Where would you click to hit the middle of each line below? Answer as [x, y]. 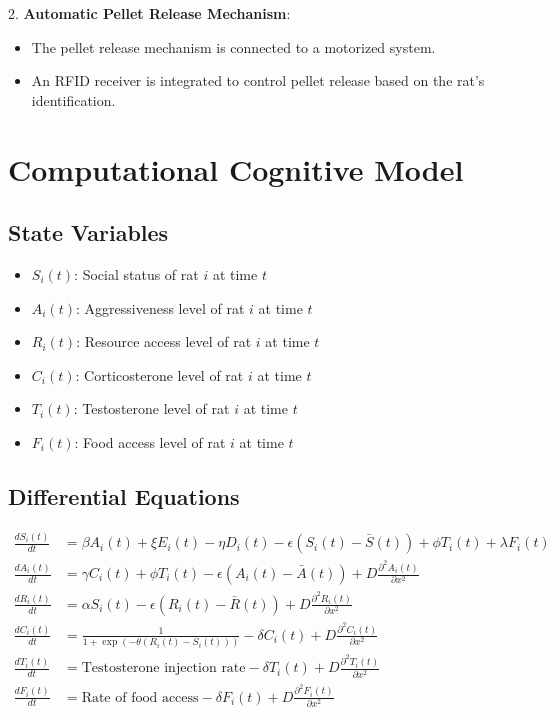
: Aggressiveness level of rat [160, 307]
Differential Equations [124, 495]
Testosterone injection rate [163, 668]
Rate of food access [140, 697]
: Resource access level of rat [164, 341]
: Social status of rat [136, 273]
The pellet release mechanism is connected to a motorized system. [233, 46]
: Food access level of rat [150, 441]
